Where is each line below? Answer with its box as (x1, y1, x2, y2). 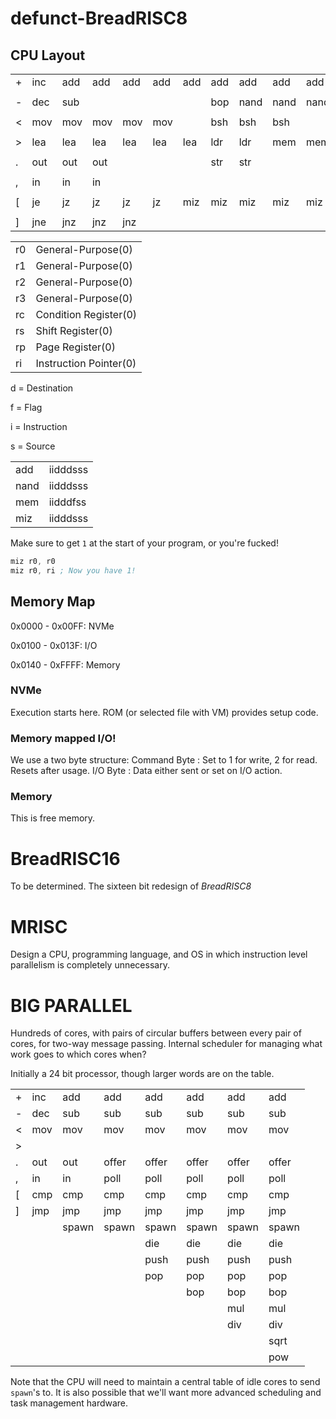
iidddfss (48, 495, 87, 509)
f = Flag (10, 402, 43, 413)
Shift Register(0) (35, 324, 113, 337)
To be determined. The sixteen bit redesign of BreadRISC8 (10, 880, 252, 892)
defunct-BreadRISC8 (10, 7, 188, 30)
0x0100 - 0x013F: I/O (10, 639, 98, 651)
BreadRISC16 (10, 847, 121, 870)
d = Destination (10, 382, 74, 394)
